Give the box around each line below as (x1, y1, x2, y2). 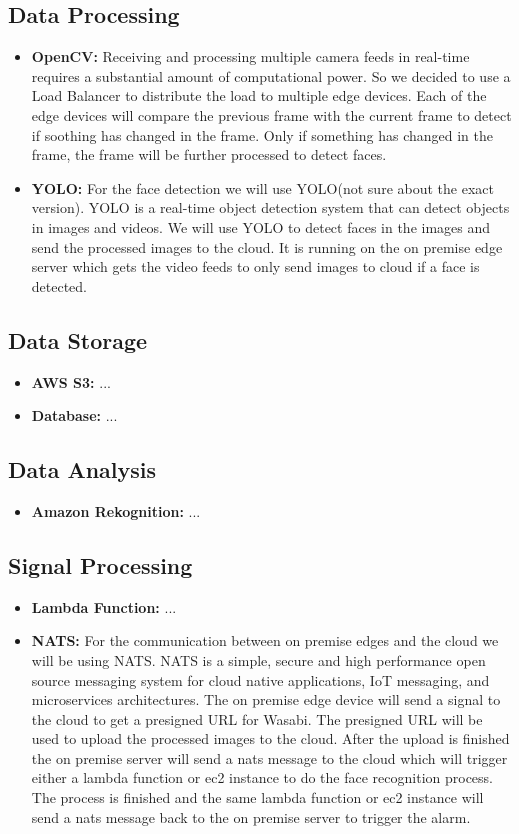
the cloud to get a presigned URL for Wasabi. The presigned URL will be (31, 708, 483, 729)
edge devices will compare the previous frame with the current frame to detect (31, 104, 512, 125)
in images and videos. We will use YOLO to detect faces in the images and (31, 216, 491, 237)
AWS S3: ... (31, 371, 111, 392)
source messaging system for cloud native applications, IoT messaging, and (31, 669, 490, 690)
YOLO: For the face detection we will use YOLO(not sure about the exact (31, 177, 494, 198)
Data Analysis (8, 454, 157, 485)
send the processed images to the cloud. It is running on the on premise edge (31, 236, 503, 257)
